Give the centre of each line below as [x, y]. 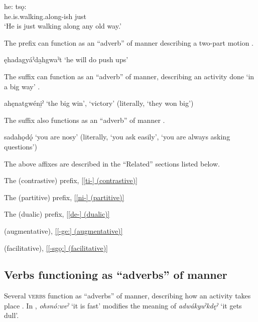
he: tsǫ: [15, 6]
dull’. [12, 315]
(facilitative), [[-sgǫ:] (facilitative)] [56, 248]
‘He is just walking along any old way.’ [63, 26]
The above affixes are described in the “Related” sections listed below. [112, 163]
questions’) [21, 146]
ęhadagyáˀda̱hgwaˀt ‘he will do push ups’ [66, 59]
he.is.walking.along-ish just [45, 16]
